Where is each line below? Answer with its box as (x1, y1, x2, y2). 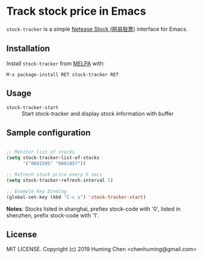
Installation (6, 43, 50, 54)
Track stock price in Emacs (6, 4, 147, 18)
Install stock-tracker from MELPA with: (6, 59, 105, 67)
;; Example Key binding (6, 188, 67, 194)
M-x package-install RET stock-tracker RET (6, 72, 119, 78)
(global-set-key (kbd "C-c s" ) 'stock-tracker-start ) (6, 194, 147, 200)
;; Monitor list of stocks (6, 149, 75, 156)
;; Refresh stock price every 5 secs (6, 171, 103, 178)
